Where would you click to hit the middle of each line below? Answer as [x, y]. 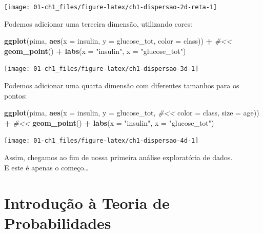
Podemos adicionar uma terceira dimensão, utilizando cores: [98, 23]
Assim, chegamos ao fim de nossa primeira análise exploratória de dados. [118, 157]
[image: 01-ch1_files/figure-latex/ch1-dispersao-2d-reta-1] [111, 7]
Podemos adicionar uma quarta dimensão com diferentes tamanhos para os [122, 85]
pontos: [16, 95]
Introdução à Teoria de [87, 202]
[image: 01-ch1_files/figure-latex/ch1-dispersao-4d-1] [102, 141]
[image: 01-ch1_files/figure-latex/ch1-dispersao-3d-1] [102, 69]
